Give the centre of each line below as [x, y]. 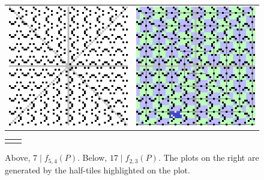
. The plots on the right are [208, 157]
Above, [18, 157]
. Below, [92, 157]
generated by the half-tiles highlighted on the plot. [97, 169]
